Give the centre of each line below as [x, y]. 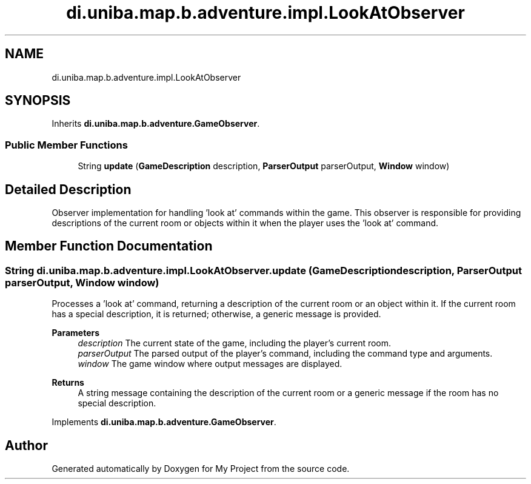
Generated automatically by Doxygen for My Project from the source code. [201, 469]
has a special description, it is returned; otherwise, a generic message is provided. [216, 314]
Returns [68, 383]
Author [26, 445]
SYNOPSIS [38, 101]
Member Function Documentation [109, 246]
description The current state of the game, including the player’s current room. [235, 343]
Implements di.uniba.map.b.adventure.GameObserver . [164, 422]
